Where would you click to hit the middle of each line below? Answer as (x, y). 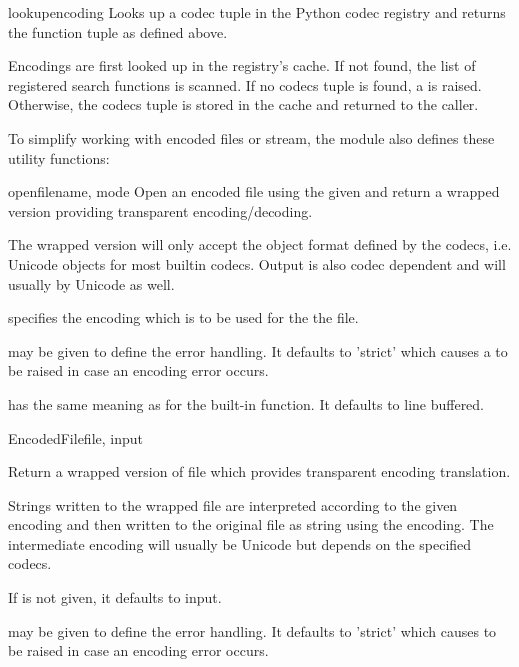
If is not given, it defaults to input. (115, 597)
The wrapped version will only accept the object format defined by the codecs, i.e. (260, 244)
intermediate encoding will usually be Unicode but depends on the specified (240, 543)
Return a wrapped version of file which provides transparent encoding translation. (259, 471)
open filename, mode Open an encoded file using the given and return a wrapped (254, 191)
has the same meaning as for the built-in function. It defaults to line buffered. (246, 403)
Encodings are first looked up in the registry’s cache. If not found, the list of (242, 65)
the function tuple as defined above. (118, 31)
